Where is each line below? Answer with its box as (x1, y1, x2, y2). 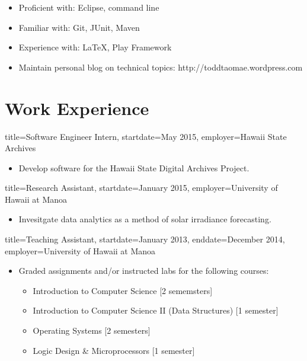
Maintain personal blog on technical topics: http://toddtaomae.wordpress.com (18, 60, 303, 73)
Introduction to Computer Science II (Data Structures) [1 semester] (33, 304, 279, 317)
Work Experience (5, 95, 149, 120)
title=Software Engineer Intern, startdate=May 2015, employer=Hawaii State (5, 130, 287, 142)
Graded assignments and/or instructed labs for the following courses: (18, 264, 269, 277)
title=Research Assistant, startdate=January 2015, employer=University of (5, 181, 278, 194)
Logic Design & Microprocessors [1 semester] (33, 344, 195, 356)
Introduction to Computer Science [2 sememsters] (33, 284, 213, 296)
